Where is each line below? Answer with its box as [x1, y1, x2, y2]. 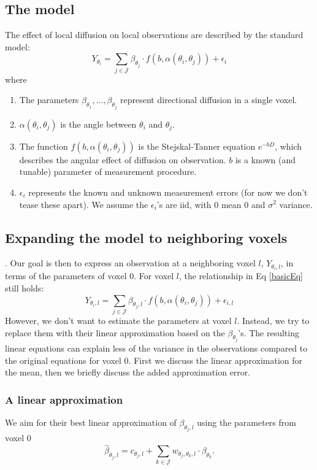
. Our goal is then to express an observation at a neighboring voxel [5, 256, 256, 269]
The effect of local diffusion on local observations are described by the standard [5, 28, 304, 41]
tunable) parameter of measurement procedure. [19, 165, 197, 178]
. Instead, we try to [237, 314, 310, 326]
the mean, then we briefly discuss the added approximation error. [5, 366, 251, 379]
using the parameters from [197, 415, 296, 428]
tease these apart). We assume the [19, 198, 148, 210]
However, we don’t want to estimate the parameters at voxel [5, 314, 232, 326]
